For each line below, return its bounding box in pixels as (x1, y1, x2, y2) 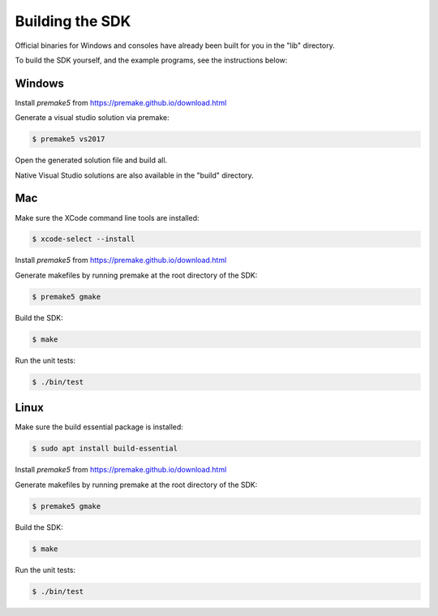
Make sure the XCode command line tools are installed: (15, 213, 200, 222)
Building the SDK (15, 12, 131, 30)
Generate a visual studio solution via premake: (15, 113, 170, 123)
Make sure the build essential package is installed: (15, 422, 184, 432)
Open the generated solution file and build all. (15, 155, 168, 166)
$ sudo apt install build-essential (32, 444, 178, 454)
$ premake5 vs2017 (32, 135, 105, 144)
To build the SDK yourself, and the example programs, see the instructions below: (15, 55, 288, 65)
